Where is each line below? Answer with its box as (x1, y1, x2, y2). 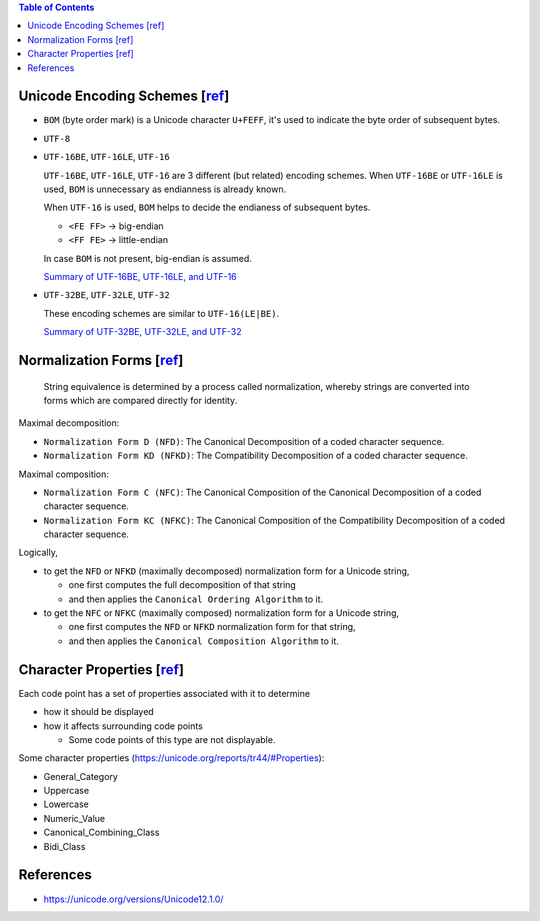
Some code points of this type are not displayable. (68, 733, 276, 745)
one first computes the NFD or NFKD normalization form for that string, (68, 621, 356, 633)
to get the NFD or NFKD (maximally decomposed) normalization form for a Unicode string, (43, 565, 410, 577)
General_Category (43, 770, 119, 782)
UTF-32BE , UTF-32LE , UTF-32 (43, 289, 170, 301)
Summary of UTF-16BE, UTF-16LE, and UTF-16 (43, 270, 237, 282)
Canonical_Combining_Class (43, 826, 160, 839)
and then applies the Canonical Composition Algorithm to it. (68, 635, 340, 647)
